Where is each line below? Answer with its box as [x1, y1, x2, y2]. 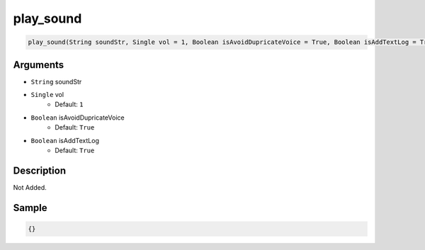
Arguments [13, 59, 64, 71]
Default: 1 [55, 100, 84, 109]
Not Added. [13, 183, 47, 191]
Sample [13, 202, 47, 214]
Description [13, 164, 67, 176]
